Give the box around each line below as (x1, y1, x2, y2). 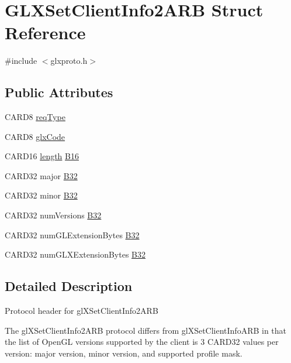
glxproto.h (50, 54, 88, 67)
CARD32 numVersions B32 (5, 209, 102, 221)
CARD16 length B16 (5, 150, 79, 162)
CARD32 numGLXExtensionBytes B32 (5, 248, 145, 261)
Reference (5, 20, 86, 44)
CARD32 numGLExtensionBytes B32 (5, 228, 140, 241)
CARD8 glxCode (5, 130, 65, 142)
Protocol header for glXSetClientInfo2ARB (5, 304, 158, 317)
